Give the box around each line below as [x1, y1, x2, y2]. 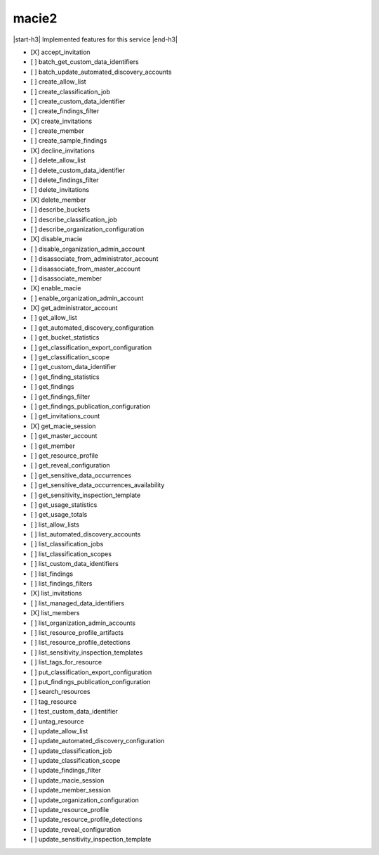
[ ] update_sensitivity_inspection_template [30, 835, 152, 844]
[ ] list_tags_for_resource [30, 658, 102, 667]
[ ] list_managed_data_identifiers [30, 598, 125, 607]
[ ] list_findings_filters [30, 579, 93, 588]
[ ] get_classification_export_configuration [30, 343, 152, 352]
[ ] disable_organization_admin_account [30, 245, 145, 253]
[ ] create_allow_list [30, 77, 87, 86]
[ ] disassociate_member [30, 274, 102, 283]
